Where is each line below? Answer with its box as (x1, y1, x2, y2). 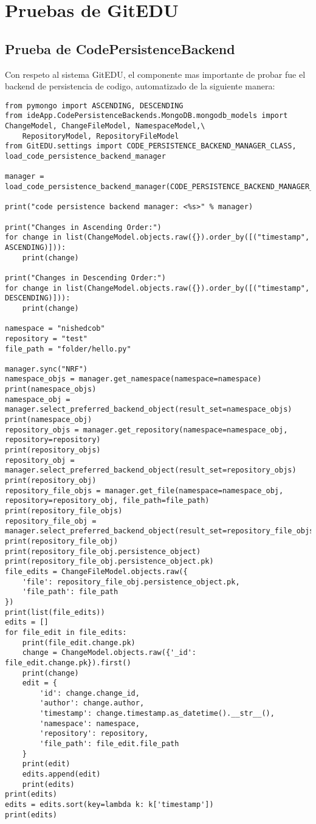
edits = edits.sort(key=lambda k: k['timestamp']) (5, 800, 214, 809)
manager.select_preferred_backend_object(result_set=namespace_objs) (5, 405, 292, 414)
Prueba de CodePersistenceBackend (5, 39, 235, 58)
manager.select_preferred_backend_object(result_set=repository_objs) (5, 466, 297, 475)
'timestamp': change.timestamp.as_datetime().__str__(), (39, 709, 275, 718)
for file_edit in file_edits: (5, 628, 127, 637)
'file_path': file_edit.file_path (39, 739, 179, 749)
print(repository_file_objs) (5, 507, 123, 516)
